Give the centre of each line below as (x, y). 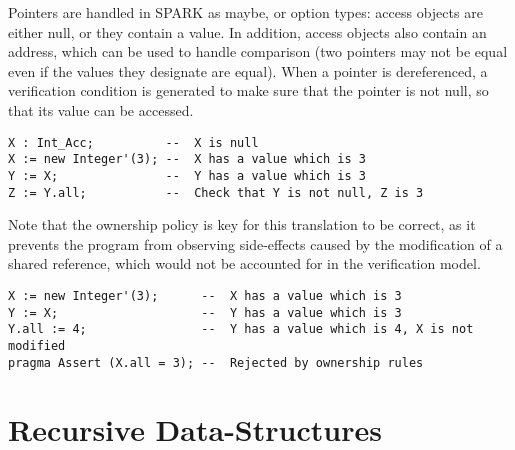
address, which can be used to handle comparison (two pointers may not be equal (258, 51)
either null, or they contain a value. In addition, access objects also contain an (247, 31)
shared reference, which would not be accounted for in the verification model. (244, 263)
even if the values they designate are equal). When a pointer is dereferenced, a (248, 70)
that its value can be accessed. (101, 109)
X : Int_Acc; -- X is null (133, 142)
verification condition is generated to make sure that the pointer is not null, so (248, 90)
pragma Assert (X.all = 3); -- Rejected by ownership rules (216, 362)
